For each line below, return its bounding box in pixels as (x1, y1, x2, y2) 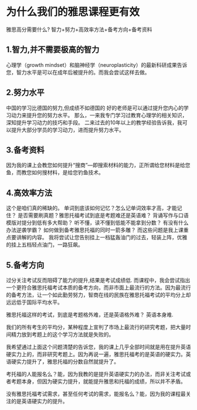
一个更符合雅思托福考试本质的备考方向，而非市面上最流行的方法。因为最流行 (6, 284, 191, 291)
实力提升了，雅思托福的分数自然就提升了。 (16, 358, 119, 365)
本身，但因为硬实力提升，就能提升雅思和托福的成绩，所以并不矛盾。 (21, 378, 186, 385)
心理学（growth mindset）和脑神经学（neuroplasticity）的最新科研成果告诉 (6, 61, 188, 68)
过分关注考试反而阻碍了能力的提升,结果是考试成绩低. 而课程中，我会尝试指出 (6, 277, 191, 283)
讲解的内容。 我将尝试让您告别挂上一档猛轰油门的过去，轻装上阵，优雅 (16, 234, 188, 241)
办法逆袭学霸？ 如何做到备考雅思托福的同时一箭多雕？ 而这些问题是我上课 (6, 226, 184, 233)
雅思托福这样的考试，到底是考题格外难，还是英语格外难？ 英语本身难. (6, 311, 174, 318)
